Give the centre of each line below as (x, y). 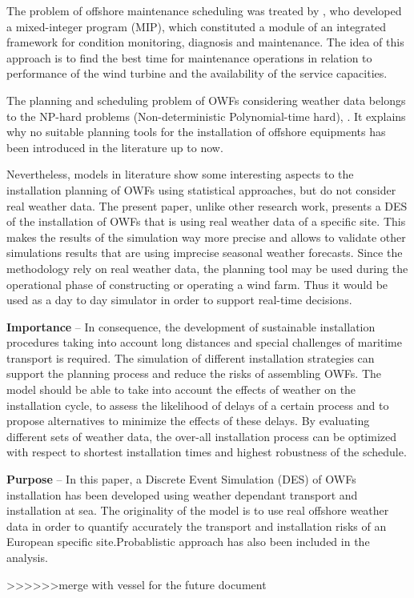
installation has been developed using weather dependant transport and (182, 494)
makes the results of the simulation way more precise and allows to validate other (206, 237)
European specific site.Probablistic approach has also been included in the (188, 542)
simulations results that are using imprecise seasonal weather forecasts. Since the (205, 253)
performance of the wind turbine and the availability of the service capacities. (197, 73)
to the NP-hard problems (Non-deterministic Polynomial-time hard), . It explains (206, 116)
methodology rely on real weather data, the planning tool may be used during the (207, 268)
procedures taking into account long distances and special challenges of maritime (204, 342)
